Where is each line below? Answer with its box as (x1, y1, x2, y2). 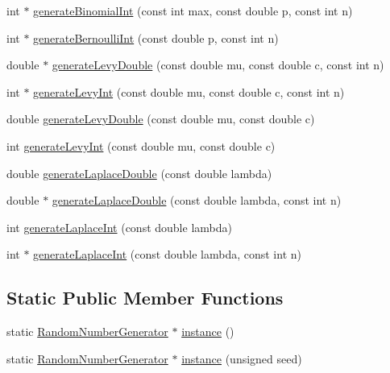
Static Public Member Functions (6, 285, 284, 310)
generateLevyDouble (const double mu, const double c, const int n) (52, 56, 384, 73)
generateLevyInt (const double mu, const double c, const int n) (33, 83, 345, 100)
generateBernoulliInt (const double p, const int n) (33, 29, 279, 46)
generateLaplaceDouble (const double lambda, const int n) (52, 192, 342, 209)
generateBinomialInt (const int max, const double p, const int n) (33, 2, 353, 19)
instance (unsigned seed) (181, 350, 302, 367)
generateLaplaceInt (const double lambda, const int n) (33, 246, 301, 263)
